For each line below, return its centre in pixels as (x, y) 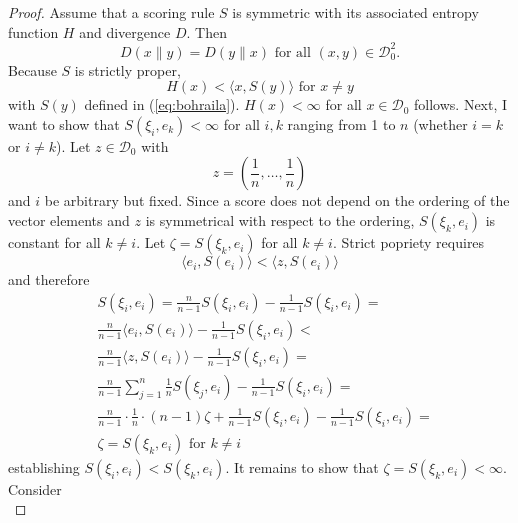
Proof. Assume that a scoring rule (111, 12)
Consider (35, 488)
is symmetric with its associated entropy (355, 12)
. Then (206, 31)
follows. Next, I (461, 104)
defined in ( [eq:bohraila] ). (162, 104)
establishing (44, 466)
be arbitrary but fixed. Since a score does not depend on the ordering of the (277, 200)
